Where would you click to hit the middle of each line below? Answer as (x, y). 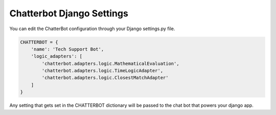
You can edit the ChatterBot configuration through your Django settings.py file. (92, 29)
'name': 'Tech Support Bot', (67, 49)
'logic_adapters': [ (57, 56)
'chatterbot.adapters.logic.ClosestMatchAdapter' (105, 78)
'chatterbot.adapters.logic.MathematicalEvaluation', (110, 63)
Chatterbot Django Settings (69, 13)
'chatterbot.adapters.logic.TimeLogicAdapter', (102, 71)
